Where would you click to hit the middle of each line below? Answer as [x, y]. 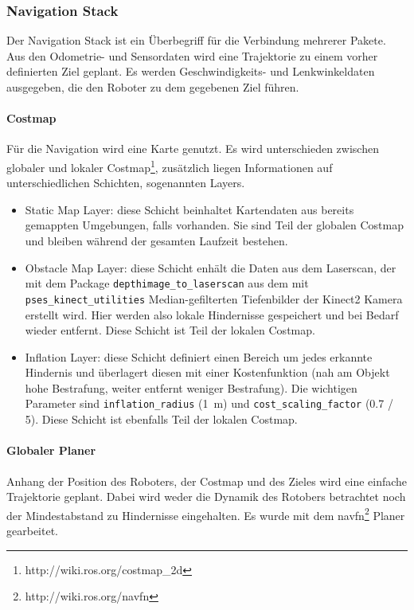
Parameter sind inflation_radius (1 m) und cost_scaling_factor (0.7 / [209, 403]
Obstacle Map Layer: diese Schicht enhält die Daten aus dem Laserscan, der [211, 267]
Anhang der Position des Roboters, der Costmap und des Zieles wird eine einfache [207, 481]
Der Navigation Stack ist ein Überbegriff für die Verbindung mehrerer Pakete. [196, 40]
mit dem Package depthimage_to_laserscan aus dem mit [167, 283]
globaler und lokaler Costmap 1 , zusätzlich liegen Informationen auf [170, 166]
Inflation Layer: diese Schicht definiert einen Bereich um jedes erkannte [199, 356]
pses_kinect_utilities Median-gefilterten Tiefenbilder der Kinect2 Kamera [214, 298]
